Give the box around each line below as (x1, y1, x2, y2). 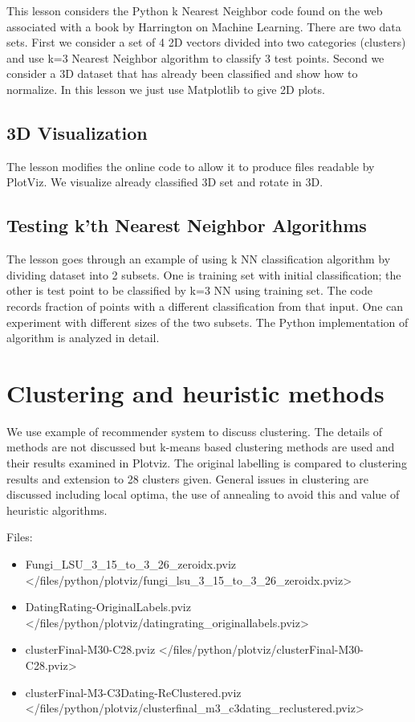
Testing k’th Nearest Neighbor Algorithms (6, 213, 367, 238)
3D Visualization (6, 120, 148, 145)
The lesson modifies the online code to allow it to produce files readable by (6, 157, 375, 174)
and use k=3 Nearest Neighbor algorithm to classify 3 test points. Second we (6, 49, 384, 66)
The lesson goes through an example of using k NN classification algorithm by (6, 251, 391, 267)
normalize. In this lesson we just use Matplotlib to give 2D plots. (6, 80, 325, 97)
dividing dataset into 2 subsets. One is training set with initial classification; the (6, 266, 401, 283)
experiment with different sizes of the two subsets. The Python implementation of (6, 313, 409, 330)
